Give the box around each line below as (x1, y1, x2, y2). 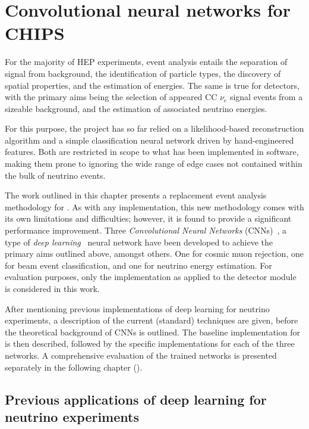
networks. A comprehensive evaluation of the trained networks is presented (5, 349, 277, 361)
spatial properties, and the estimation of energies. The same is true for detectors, (5, 79, 299, 91)
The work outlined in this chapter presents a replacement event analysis (5, 189, 267, 201)
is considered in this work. (5, 282, 100, 294)
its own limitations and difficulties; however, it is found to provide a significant (5, 212, 292, 225)
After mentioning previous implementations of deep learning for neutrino (5, 302, 270, 315)
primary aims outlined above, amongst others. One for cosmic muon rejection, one (5, 247, 304, 260)
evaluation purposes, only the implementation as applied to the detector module (5, 271, 297, 283)
